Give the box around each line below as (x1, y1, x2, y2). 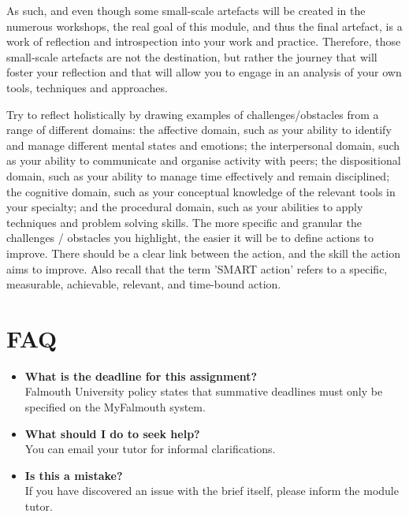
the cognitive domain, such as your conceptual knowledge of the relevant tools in (6, 183, 396, 199)
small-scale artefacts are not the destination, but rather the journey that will (6, 48, 377, 65)
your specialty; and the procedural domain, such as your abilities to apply (6, 199, 363, 215)
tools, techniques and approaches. (6, 79, 168, 95)
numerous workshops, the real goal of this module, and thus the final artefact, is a (6, 17, 403, 34)
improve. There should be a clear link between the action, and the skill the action (6, 244, 400, 261)
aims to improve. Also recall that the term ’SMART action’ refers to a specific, (6, 260, 388, 277)
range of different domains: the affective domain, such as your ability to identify (6, 121, 392, 138)
